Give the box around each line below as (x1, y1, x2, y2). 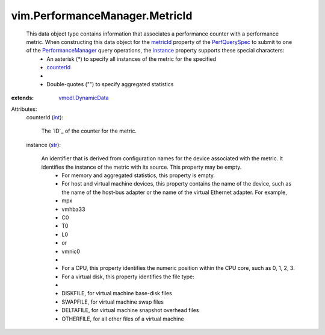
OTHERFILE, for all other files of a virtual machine (61, 315, 184, 322)
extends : (11, 94, 34, 102)
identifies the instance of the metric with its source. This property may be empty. (41, 163, 242, 171)
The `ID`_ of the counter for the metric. (41, 127, 137, 135)
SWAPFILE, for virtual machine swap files (61, 298, 164, 305)
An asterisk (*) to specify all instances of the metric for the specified (46, 55, 217, 63)
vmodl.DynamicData (58, 94, 109, 102)
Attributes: (11, 105, 37, 113)
